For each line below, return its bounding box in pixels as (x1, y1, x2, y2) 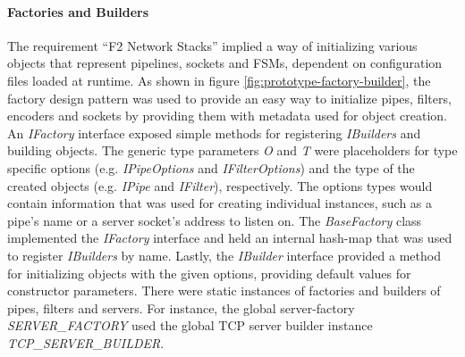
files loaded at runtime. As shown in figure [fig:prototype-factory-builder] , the (7, 71, 431, 89)
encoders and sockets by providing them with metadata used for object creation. (7, 106, 448, 125)
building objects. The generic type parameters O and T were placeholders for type (7, 141, 458, 160)
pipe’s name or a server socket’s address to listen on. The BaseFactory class (7, 211, 422, 229)
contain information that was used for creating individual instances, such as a (7, 194, 433, 212)
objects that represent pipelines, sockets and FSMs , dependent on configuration (7, 54, 443, 72)
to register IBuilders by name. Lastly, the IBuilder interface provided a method (7, 245, 441, 264)
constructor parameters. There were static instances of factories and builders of (7, 281, 441, 300)
